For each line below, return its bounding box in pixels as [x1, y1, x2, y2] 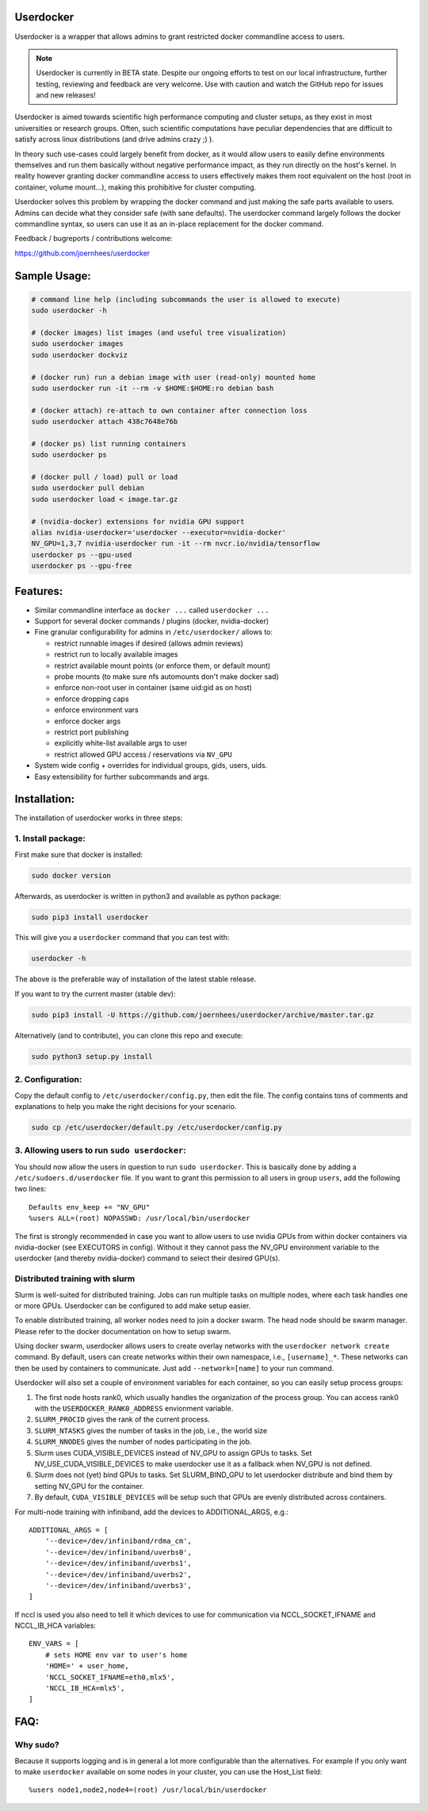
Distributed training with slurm [14, 1273, 136, 1284]
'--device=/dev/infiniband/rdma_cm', [44, 1537, 192, 1546]
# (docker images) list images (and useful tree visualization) [31, 328, 287, 337]
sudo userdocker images [31, 340, 124, 348]
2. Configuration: [14, 1074, 82, 1085]
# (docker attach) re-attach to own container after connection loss [31, 405, 308, 415]
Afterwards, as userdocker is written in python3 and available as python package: [14, 891, 281, 900]
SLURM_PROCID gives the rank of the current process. [34, 1414, 210, 1424]
